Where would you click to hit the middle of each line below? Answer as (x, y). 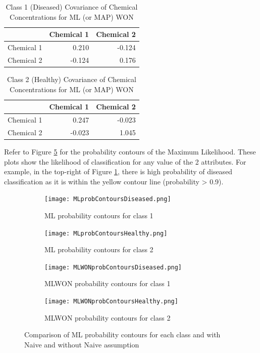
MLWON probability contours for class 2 (108, 317)
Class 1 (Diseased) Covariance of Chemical (72, 7)
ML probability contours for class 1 (99, 215)
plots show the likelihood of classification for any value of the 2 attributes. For (125, 161)
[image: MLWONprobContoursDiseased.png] (113, 267)
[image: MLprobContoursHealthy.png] (106, 233)
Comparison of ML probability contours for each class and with (122, 335)
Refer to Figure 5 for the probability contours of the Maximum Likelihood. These (130, 151)
